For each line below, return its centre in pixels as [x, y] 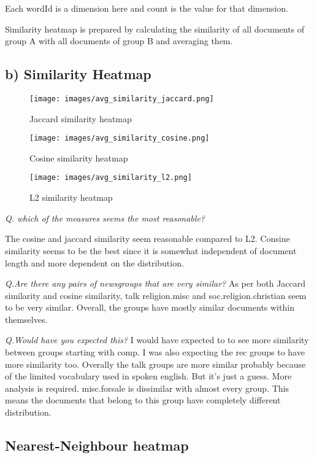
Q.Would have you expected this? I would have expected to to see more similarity [157, 340]
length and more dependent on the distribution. [94, 262]
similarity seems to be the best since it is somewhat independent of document [151, 250]
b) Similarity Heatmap [78, 74]
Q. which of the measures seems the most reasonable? [105, 218]
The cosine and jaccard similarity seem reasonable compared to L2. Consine [147, 239]
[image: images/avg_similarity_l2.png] [111, 178]
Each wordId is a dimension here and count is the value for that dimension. [147, 8]
